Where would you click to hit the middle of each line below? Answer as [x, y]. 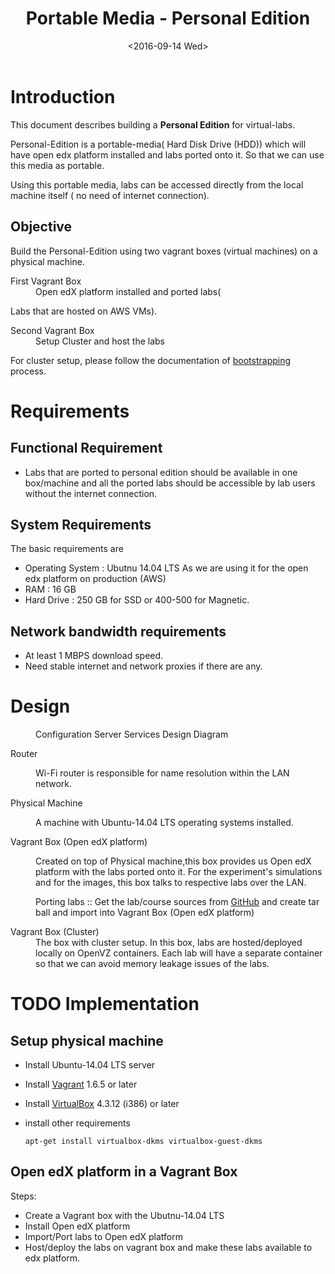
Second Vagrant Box [52, 330]
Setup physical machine [87, 1040]
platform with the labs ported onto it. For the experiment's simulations [179, 872]
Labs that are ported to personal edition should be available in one [161, 472]
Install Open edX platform [77, 1226]
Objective [41, 227]
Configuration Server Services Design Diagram [132, 734]
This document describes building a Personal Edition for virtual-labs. [153, 124]
